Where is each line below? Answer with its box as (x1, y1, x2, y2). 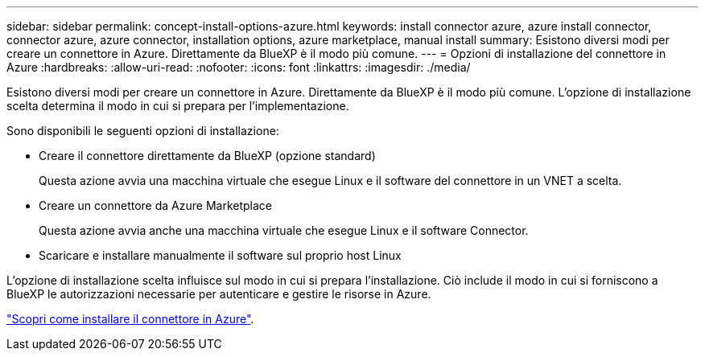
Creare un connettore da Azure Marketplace (39, 199, 272, 212)
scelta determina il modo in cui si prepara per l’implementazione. (6, 99, 349, 113)
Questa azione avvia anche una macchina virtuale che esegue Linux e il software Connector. (39, 224, 529, 237)
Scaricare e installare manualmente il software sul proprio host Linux (39, 248, 402, 262)
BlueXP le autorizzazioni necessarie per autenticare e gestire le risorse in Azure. (6, 287, 431, 301)
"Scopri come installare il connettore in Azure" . (6, 312, 254, 326)
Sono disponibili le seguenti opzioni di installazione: (6, 124, 279, 137)
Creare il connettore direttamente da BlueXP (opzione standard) (39, 149, 376, 162)
